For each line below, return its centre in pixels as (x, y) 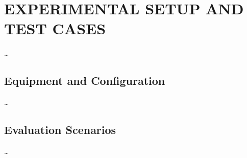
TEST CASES (55, 28)
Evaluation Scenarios (60, 130)
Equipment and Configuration (85, 81)
